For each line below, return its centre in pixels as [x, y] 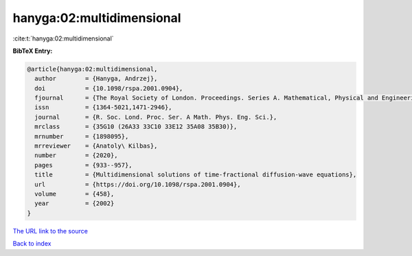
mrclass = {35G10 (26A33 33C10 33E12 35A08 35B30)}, [136, 127]
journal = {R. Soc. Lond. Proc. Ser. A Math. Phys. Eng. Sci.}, [156, 117]
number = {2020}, [76, 155]
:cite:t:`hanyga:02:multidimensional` [63, 38]
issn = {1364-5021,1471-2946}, [103, 107]
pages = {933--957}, [84, 165]
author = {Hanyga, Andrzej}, [96, 79]
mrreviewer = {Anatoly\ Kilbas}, [96, 146]
